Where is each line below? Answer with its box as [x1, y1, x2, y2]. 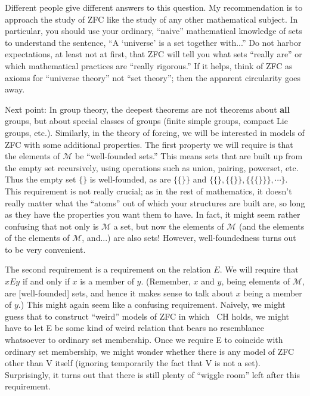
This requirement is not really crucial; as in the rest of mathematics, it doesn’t [5, 184, 292, 197]
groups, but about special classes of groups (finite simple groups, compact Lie [5, 115, 288, 127]
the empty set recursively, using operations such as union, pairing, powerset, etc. [5, 161, 299, 174]
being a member [243, 286, 302, 299]
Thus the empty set [5, 173, 76, 185]
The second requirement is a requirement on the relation [5, 263, 211, 276]
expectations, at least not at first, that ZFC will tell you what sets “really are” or [5, 48, 302, 60]
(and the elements [238, 219, 305, 232]
